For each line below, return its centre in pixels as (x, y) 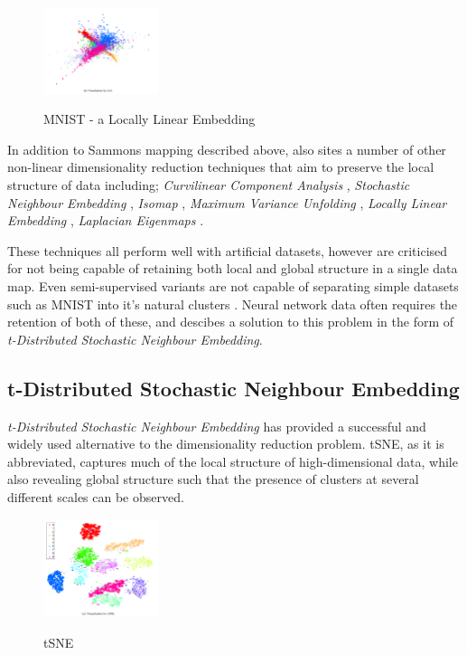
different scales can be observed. (96, 496)
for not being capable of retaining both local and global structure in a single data (233, 268)
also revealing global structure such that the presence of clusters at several (213, 479)
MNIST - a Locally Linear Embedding (149, 119)
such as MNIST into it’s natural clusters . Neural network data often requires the (233, 304)
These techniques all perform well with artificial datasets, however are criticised (228, 250)
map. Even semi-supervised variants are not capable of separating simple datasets (233, 285)
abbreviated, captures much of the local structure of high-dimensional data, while (233, 461)
